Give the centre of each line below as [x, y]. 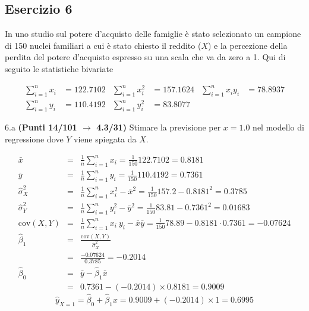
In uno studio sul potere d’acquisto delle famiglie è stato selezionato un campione [153, 34]
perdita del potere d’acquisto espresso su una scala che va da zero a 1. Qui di [145, 57]
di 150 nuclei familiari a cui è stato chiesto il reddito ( [103, 45]
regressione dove [34, 139]
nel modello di [278, 127]
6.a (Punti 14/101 [41, 127]
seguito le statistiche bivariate [59, 68]
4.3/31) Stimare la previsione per [159, 127]
